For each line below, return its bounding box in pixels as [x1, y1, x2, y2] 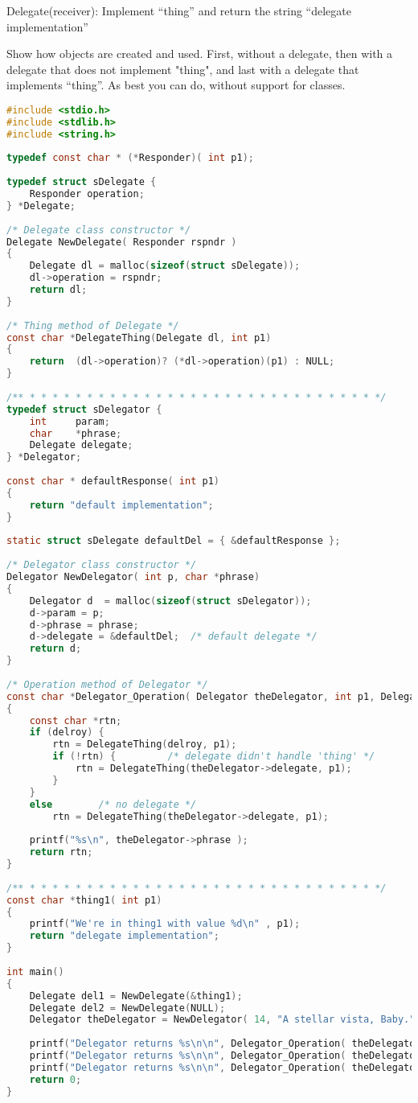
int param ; [29, 415, 110, 427]
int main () [6, 965, 64, 977]
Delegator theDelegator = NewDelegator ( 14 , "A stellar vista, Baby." [29, 1014, 416, 1026]
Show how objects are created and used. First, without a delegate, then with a [6, 45, 393, 62]
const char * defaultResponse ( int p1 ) [6, 475, 219, 488]
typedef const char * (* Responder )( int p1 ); [6, 152, 254, 164]
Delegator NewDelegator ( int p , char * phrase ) [6, 571, 260, 583]
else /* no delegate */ [29, 798, 197, 810]
